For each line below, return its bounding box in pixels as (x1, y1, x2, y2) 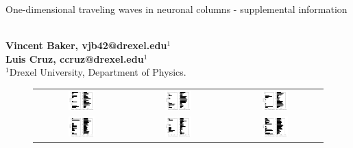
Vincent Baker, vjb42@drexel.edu (5, 38, 167, 53)
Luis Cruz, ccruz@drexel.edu (5, 51, 144, 65)
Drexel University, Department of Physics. (9, 65, 186, 79)
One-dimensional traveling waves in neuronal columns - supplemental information (5, 2, 348, 16)
